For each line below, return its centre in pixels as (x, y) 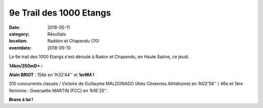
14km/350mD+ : (26, 65)
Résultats (57, 34)
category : (19, 34)
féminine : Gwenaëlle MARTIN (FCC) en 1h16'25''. (58, 90)
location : (18, 41)
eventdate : (20, 48)
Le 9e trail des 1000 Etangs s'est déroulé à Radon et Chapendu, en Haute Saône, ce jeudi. (99, 57)
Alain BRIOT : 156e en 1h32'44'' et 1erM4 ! (52, 75)
